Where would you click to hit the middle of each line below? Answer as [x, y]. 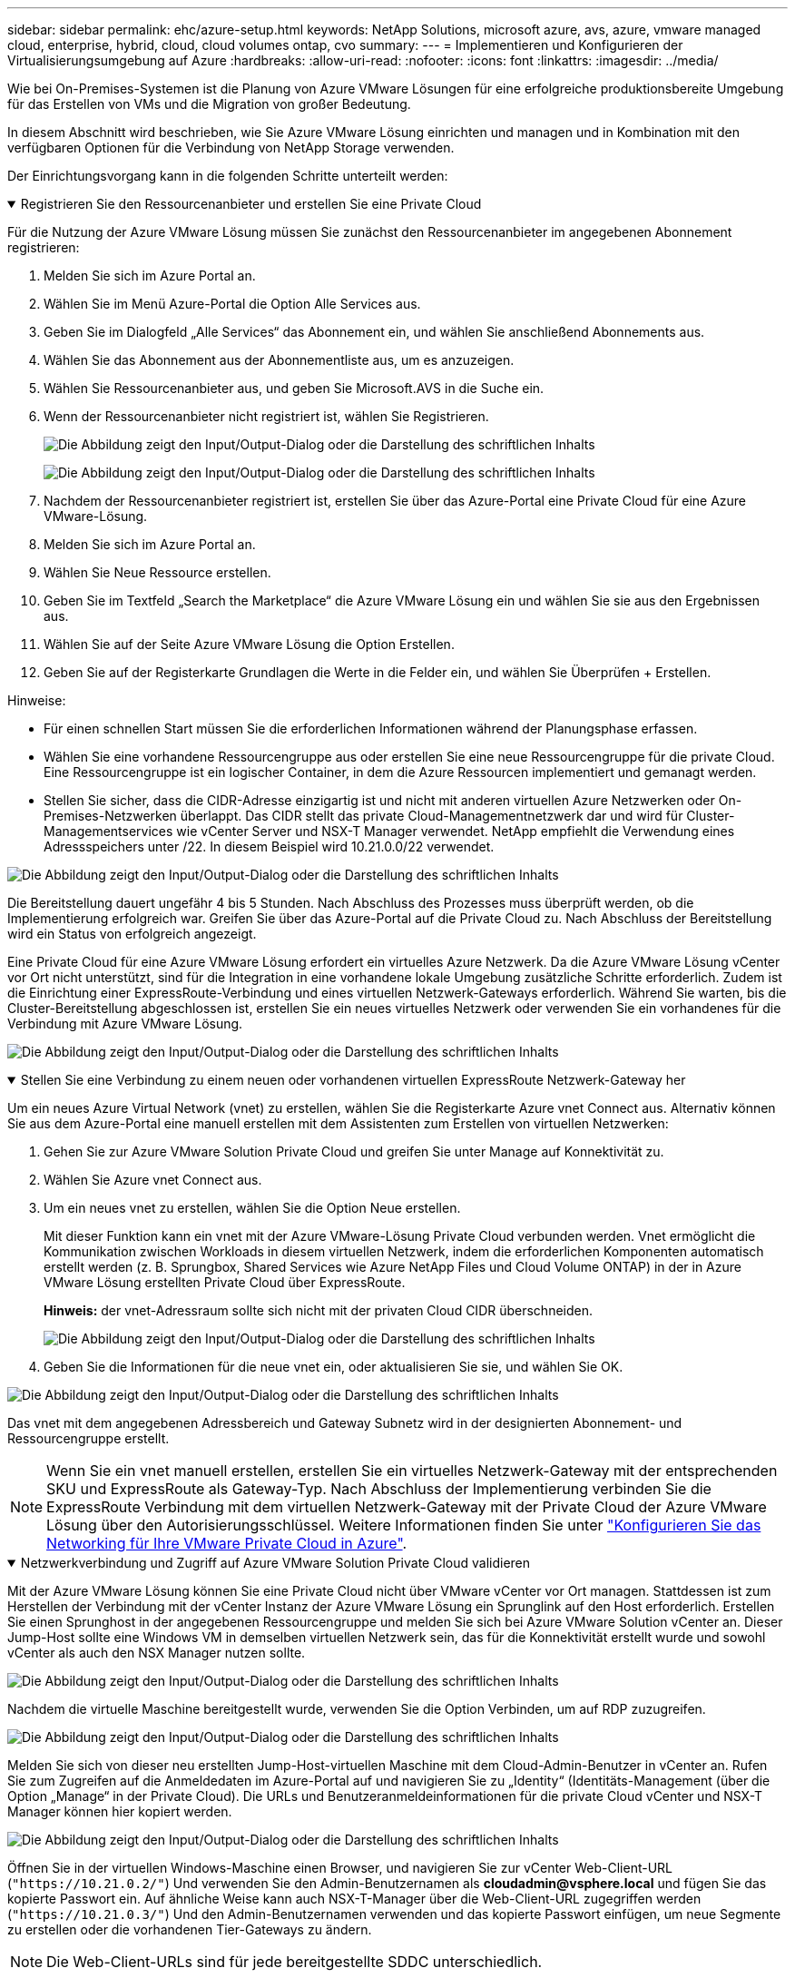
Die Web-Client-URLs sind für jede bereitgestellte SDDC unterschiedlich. [294, 1962]
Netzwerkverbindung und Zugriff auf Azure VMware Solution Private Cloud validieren [275, 1563]
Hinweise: [37, 700]
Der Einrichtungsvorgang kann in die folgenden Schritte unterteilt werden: [228, 176]
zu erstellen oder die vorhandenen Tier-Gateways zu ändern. [190, 1929]
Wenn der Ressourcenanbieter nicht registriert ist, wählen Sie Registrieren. [266, 416]
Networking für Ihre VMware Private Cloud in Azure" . [227, 1543]
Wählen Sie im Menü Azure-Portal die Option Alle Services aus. [232, 304]
